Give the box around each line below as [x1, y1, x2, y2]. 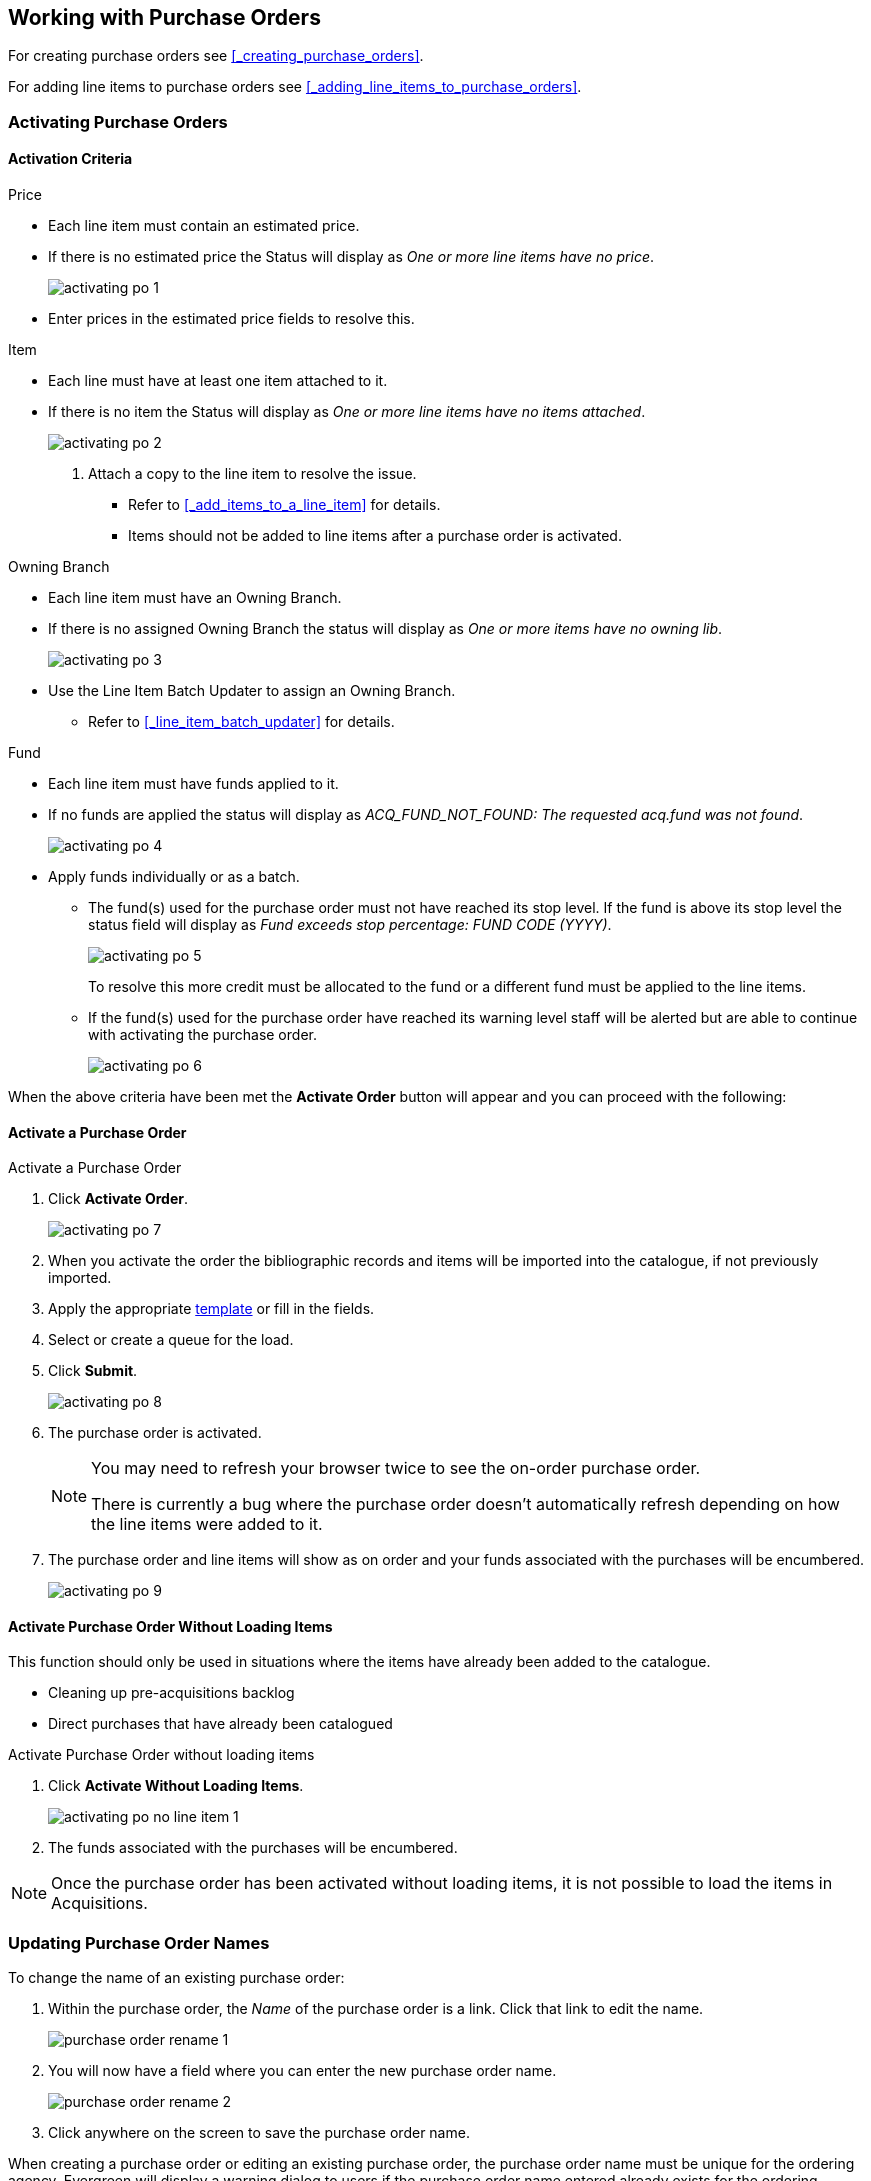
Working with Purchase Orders [8, 5, 321, 30]
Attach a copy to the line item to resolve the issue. [88, 465, 417, 483]
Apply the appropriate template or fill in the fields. [48, 1300, 375, 1318]
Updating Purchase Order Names [8, 1932, 270, 1953]
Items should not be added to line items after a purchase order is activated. [128, 527, 622, 545]
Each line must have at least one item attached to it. [48, 372, 388, 390]
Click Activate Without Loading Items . [48, 1777, 304, 1795]
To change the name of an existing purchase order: [8, 1969, 345, 1987]
